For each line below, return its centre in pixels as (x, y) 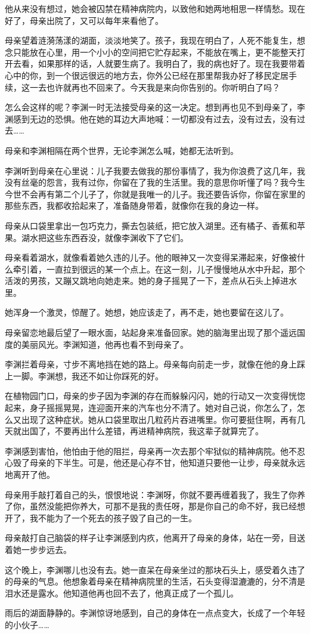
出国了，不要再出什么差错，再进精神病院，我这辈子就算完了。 (142, 431)
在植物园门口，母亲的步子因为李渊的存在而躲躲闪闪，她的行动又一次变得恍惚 (155, 396)
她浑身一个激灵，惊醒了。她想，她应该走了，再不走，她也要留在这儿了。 (147, 312)
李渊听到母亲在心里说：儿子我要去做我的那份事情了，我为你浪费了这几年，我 (155, 170)
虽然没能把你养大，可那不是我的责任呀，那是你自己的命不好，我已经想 (167, 506)
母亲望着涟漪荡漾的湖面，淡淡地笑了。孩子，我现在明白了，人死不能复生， (151, 40)
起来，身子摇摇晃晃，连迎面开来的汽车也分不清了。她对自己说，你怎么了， (151, 408)
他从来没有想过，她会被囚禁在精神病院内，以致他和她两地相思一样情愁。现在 (155, 8)
